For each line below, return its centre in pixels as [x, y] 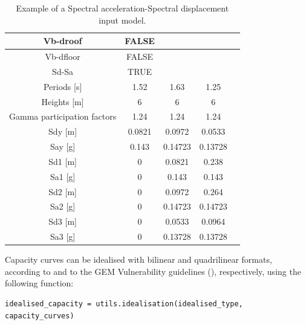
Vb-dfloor [63, 56]
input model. [122, 20]
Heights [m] [63, 101]
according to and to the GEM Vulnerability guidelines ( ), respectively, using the [153, 271]
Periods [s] [63, 86]
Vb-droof [63, 41]
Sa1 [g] [63, 176]
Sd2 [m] [63, 191]
